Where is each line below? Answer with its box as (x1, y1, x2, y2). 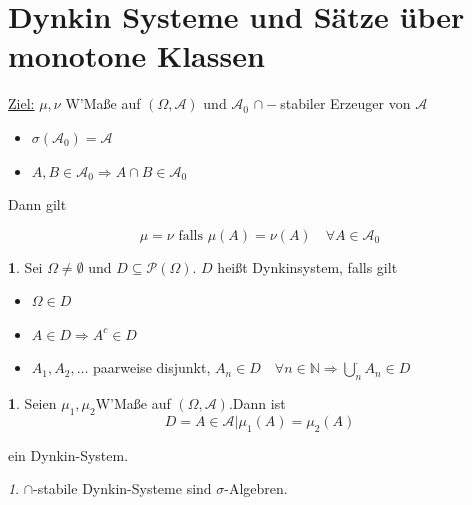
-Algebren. (224, 478, 288, 499)
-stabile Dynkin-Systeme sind (33, 478, 212, 499)
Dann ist (232, 393, 286, 414)
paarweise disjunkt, (93, 357, 211, 378)
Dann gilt (8, 194, 67, 215)
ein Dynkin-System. (8, 444, 129, 465)
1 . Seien (8, 393, 57, 414)
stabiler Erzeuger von (280, 93, 411, 114)
